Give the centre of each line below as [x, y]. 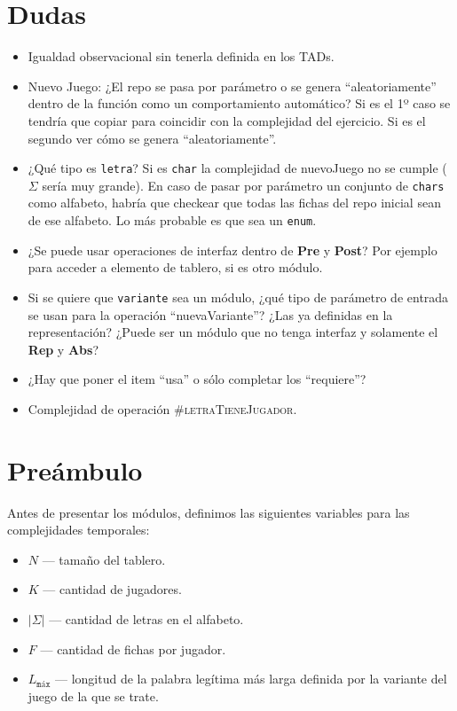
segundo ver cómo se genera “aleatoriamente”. [152, 138]
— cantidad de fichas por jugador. [133, 648]
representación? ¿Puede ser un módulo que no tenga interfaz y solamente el [233, 332]
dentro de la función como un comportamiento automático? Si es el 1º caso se [239, 103]
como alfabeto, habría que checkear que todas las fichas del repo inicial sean [234, 203]
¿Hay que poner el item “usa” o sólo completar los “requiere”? [197, 379]
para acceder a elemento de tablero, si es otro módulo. [175, 267]
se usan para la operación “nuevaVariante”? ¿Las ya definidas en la [210, 314]
